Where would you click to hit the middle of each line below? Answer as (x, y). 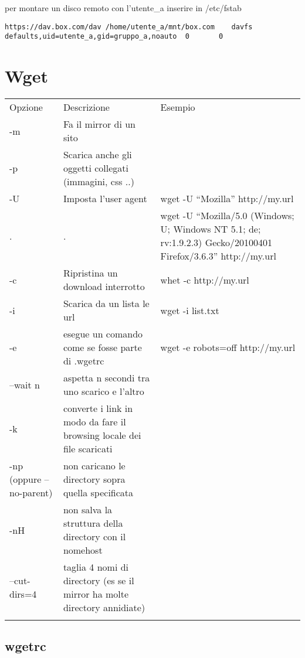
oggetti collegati (96, 168)
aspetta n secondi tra (106, 378)
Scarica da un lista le (106, 304)
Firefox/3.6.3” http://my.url (218, 256)
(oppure (26, 479)
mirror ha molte (96, 594)
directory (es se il (99, 581)
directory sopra (94, 479)
